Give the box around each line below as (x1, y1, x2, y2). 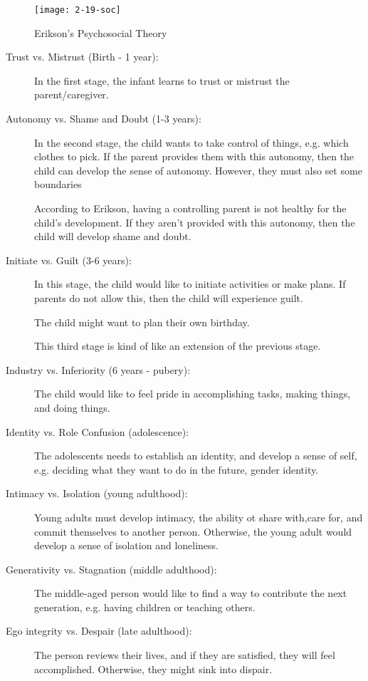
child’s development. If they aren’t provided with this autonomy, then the (34, 214, 355, 229)
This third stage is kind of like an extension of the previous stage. (34, 338, 321, 353)
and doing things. (34, 400, 110, 415)
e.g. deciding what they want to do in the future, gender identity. (34, 462, 319, 477)
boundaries (34, 177, 82, 192)
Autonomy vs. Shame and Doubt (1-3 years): (6, 111, 201, 126)
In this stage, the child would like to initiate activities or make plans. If (34, 276, 346, 291)
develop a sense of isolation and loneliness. (34, 538, 219, 553)
